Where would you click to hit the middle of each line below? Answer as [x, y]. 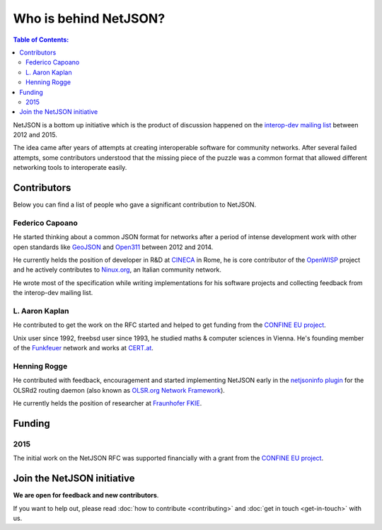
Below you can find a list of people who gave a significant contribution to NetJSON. [135, 204]
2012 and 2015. [35, 135]
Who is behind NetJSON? [89, 18]
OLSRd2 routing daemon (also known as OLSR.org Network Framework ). [119, 390]
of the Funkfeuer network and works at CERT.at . [83, 348]
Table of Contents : [41, 40]
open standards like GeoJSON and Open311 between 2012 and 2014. [113, 247]
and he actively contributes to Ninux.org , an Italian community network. [117, 270]
